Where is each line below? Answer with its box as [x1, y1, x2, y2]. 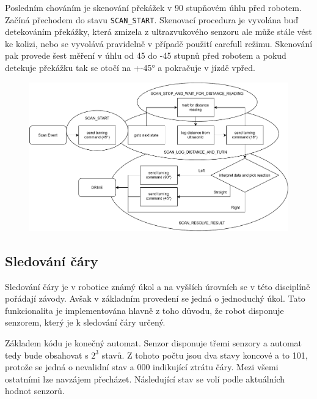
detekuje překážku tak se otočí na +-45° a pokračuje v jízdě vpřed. [5, 61, 255, 74]
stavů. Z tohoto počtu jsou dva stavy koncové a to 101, [101, 348, 308, 361]
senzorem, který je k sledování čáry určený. [5, 316, 166, 329]
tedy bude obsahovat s [5, 348, 89, 361]
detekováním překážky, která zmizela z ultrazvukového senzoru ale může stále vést [5, 25, 312, 38]
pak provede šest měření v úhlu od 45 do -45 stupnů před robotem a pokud [5, 49, 286, 62]
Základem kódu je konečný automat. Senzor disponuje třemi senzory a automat [5, 337, 302, 349]
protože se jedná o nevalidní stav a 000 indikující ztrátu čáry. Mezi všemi [5, 360, 279, 373]
